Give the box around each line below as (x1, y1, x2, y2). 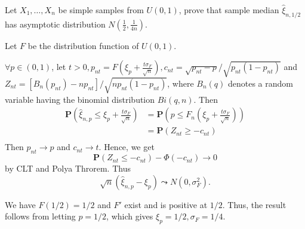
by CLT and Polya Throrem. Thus (5, 162, 131, 175)
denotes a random (227, 77, 293, 89)
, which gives (106, 210, 153, 222)
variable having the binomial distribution (5, 93, 155, 105)
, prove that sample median (178, 4, 279, 16)
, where (167, 77, 194, 89)
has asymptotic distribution (5, 17, 106, 30)
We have (5, 198, 36, 210)
